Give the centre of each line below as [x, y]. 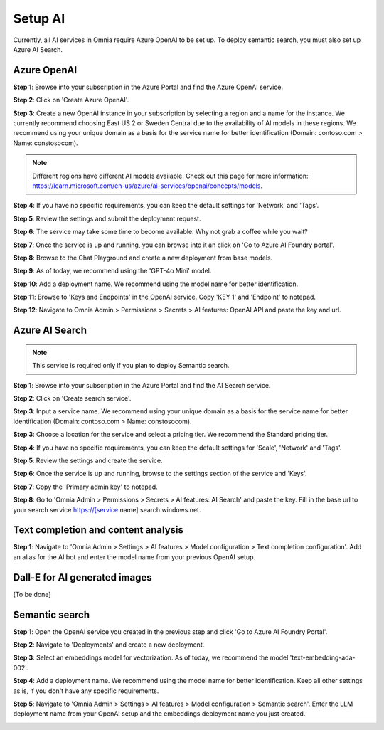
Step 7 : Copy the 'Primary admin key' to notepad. [85, 487]
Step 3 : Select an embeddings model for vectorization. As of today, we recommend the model [151, 657]
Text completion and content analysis [98, 530]
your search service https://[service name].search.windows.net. [107, 509]
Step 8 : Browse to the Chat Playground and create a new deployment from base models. [143, 258]
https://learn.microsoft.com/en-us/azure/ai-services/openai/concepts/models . [148, 186]
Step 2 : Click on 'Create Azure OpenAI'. [71, 100]
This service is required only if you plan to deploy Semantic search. [131, 366]
